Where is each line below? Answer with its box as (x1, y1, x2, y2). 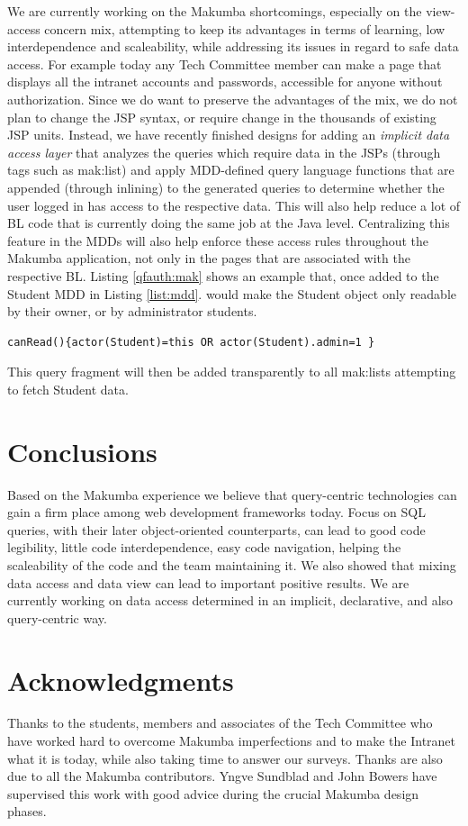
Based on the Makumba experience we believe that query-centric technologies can (7, 485, 457, 504)
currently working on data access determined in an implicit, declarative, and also (7, 591, 454, 610)
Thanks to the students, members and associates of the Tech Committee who (7, 713, 433, 732)
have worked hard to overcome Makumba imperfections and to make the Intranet (7, 731, 456, 750)
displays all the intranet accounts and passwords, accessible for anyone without (7, 72, 443, 91)
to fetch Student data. (7, 379, 129, 398)
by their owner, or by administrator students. (7, 302, 257, 321)
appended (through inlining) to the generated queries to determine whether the (7, 177, 445, 196)
